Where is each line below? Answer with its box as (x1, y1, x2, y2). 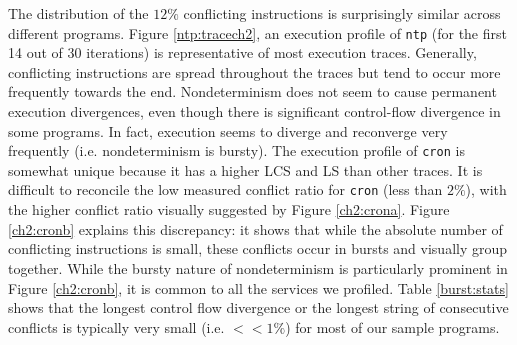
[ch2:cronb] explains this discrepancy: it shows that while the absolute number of (8, 218, 503, 239)
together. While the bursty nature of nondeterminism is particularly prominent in (8, 257, 508, 278)
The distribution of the (8, 3, 149, 23)
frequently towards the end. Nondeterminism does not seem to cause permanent (8, 81, 497, 102)
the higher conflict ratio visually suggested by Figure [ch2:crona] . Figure (8, 199, 450, 220)
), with (465, 179, 507, 200)
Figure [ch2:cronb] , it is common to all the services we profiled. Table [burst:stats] (8, 277, 509, 298)
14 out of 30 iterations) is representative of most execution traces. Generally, (8, 42, 477, 63)
